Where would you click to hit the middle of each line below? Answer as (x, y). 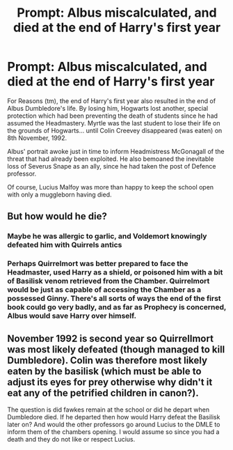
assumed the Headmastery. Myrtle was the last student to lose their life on (114, 123)
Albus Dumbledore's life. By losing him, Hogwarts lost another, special (108, 108)
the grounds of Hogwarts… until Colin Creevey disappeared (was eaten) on (115, 130)
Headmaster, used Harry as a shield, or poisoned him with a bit (115, 272)
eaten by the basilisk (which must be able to (104, 371)
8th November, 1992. (37, 138)
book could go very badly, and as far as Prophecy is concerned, (117, 307)
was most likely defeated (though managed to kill (116, 349)
